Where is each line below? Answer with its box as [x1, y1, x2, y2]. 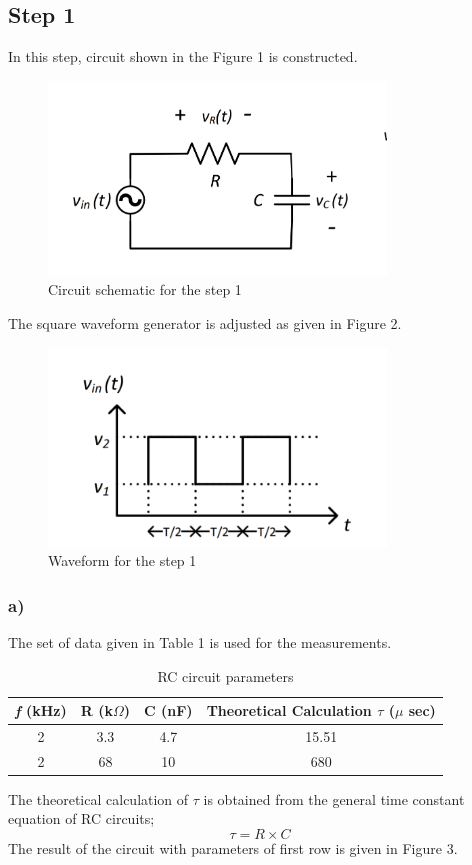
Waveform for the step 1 [48, 550, 197, 571]
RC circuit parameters [157, 665, 294, 686]
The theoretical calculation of [8, 788, 189, 809]
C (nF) [144, 700, 193, 721]
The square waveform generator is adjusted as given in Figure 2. [8, 312, 402, 333]
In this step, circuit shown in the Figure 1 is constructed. [8, 46, 358, 67]
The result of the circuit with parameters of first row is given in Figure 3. [8, 838, 458, 859]
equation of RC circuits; [8, 808, 155, 829]
